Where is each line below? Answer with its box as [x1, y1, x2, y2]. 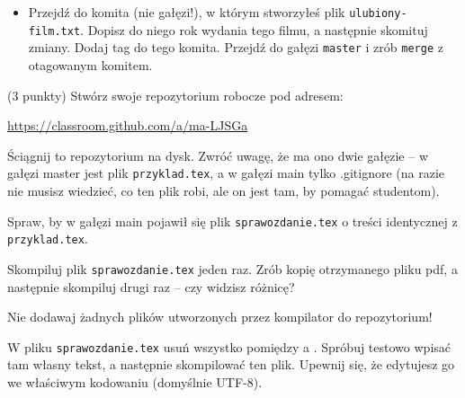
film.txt [28, 24, 81, 38]
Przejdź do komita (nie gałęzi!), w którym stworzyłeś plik [28, 3, 345, 21]
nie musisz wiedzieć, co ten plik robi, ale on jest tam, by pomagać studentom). [7, 181, 440, 199]
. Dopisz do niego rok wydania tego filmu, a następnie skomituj [80, 20, 428, 39]
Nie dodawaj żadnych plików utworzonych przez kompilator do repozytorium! [7, 307, 433, 326]
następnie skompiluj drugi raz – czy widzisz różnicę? [7, 277, 295, 296]
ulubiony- [349, 7, 407, 20]
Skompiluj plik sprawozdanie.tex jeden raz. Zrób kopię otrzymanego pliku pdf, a [7, 259, 458, 278]
